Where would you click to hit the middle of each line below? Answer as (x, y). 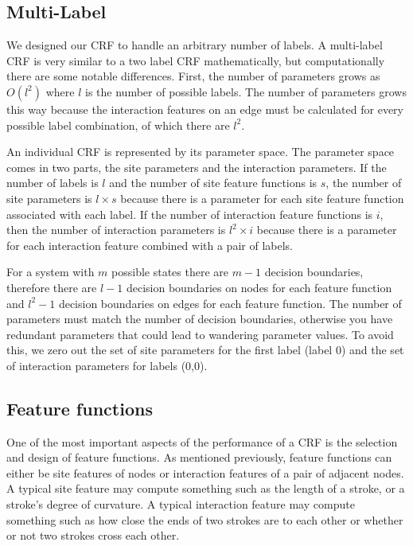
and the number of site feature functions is (213, 183)
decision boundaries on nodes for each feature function (259, 287)
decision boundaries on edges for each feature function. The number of (230, 303)
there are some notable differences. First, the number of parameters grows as (193, 76)
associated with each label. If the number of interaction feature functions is (190, 214)
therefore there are (52, 287)
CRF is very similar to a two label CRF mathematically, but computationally (196, 60)
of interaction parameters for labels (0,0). (107, 365)
